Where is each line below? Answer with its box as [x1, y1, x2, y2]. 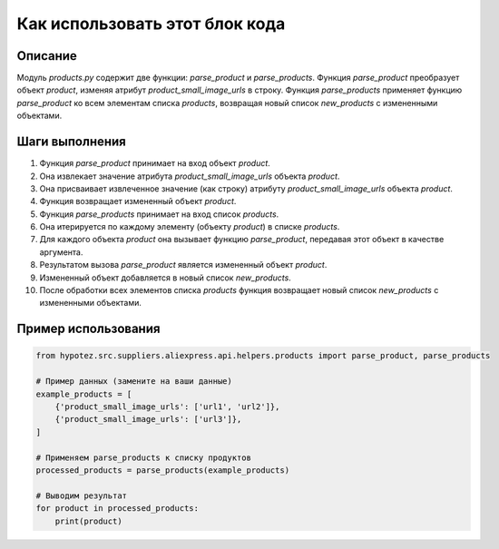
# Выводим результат [35, 490, 127, 501]
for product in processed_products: [35, 504, 200, 514]
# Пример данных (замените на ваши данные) [35, 377, 233, 387]
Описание [16, 48, 77, 64]
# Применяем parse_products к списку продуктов [35, 452, 251, 463]
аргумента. [39, 246, 83, 258]
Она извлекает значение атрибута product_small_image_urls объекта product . [39, 171, 340, 181]
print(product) [54, 515, 122, 526]
